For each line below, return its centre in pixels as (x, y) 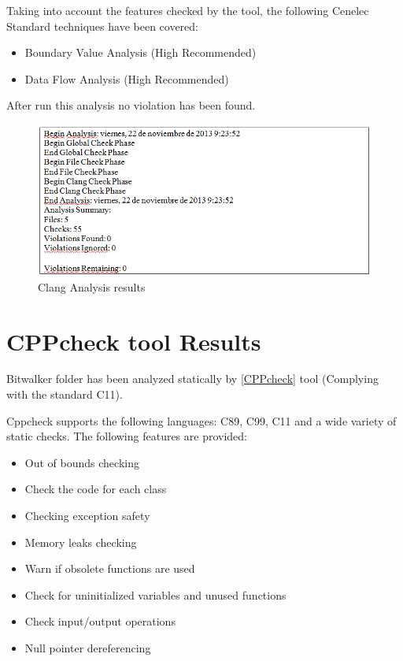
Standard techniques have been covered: (102, 26)
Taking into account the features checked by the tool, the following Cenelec (188, 10)
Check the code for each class (96, 489)
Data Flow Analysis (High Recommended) (127, 78)
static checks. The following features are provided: (127, 436)
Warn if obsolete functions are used (110, 568)
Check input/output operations (100, 621)
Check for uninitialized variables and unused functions (155, 594)
